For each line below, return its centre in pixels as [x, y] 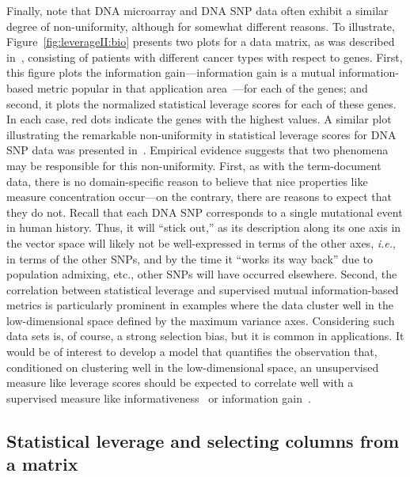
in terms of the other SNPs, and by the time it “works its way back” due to [190, 258]
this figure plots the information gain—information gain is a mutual [171, 72]
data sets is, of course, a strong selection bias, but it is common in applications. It [205, 336]
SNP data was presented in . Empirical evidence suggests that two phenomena [197, 150]
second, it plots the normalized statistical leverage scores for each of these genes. [201, 103]
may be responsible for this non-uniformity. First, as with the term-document [194, 165]
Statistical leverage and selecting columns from [203, 440]
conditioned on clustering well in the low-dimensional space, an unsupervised [193, 367]
